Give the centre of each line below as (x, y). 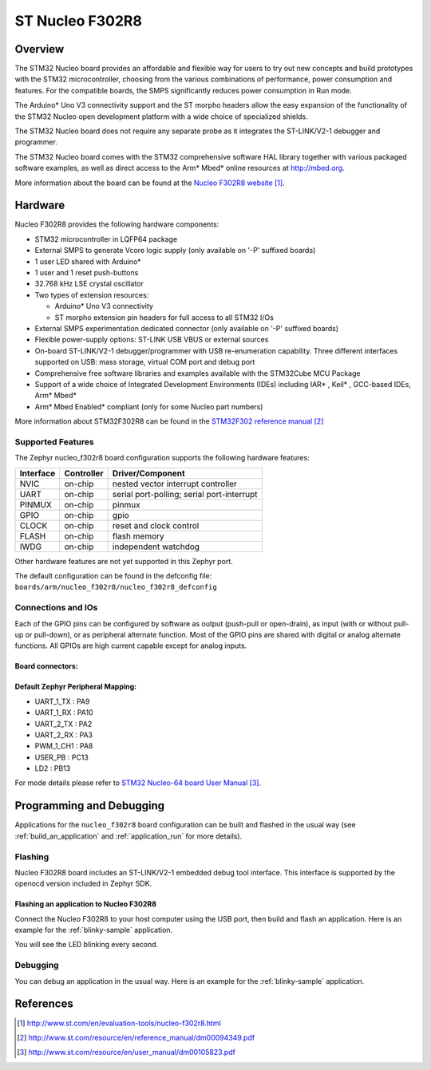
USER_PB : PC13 (62, 757)
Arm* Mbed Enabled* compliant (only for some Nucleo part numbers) (149, 406)
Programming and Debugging (90, 806)
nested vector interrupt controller (174, 484)
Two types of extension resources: (92, 294)
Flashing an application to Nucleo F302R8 (86, 904)
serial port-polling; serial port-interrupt (185, 494)
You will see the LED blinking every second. (87, 945)
